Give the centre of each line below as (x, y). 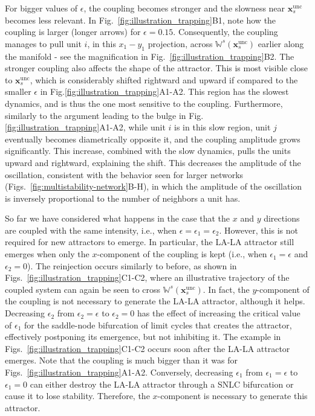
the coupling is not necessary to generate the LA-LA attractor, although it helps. (155, 301)
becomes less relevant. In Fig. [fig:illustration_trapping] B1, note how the (141, 20)
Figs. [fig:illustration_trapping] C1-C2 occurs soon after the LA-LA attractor (148, 348)
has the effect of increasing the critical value (219, 313)
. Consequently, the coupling (226, 32)
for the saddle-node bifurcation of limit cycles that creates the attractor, (158, 325)
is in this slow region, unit (222, 127)
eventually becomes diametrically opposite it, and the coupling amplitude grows (153, 139)
